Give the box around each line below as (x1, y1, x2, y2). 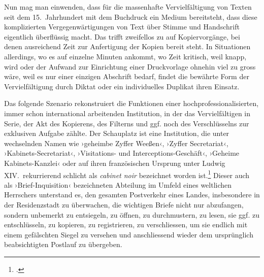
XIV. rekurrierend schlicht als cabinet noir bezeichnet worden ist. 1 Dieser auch (4, 168, 250, 180)
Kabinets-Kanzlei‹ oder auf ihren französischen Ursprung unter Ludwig (4, 157, 225, 168)
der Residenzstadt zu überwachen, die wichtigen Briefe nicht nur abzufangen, (4, 199, 244, 210)
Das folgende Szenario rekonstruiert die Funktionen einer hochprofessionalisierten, (4, 98, 259, 109)
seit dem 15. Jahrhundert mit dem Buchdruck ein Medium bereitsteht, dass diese (4, 11, 257, 22)
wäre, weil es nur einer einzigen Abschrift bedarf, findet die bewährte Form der (4, 71, 249, 82)
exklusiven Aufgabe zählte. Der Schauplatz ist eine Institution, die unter (4, 128, 229, 138)
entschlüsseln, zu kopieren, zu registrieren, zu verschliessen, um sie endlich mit (4, 219, 248, 230)
